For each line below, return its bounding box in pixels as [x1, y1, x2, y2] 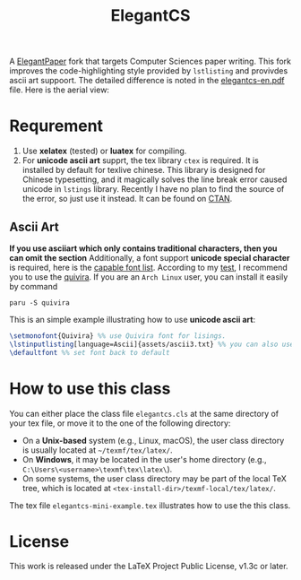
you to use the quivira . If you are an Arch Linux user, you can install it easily [9, 271, 288, 282]
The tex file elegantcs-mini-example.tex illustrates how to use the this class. [9, 499, 291, 511]
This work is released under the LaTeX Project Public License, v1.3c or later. [9, 561, 288, 572]
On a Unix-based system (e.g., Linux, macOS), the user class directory [21, 435, 285, 446]
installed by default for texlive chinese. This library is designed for [21, 165, 266, 176]
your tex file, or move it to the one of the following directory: [9, 418, 231, 429]
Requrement [9, 116, 104, 136]
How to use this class [9, 378, 171, 399]
